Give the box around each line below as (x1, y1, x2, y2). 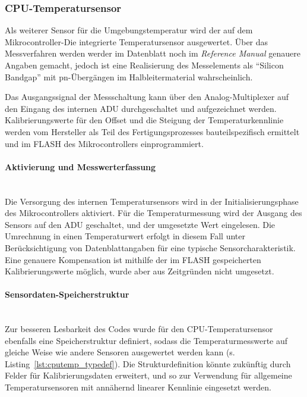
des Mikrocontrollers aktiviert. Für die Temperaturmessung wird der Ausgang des (5, 207, 302, 219)
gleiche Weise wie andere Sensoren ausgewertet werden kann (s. (5, 346, 235, 358)
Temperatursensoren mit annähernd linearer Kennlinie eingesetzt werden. (5, 381, 271, 393)
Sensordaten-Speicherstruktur (5, 288, 129, 301)
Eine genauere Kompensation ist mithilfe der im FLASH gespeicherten (5, 253, 261, 265)
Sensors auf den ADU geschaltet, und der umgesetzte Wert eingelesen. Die (5, 218, 276, 230)
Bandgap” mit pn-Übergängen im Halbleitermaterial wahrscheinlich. (5, 70, 253, 83)
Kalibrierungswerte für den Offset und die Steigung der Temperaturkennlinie (5, 114, 284, 126)
